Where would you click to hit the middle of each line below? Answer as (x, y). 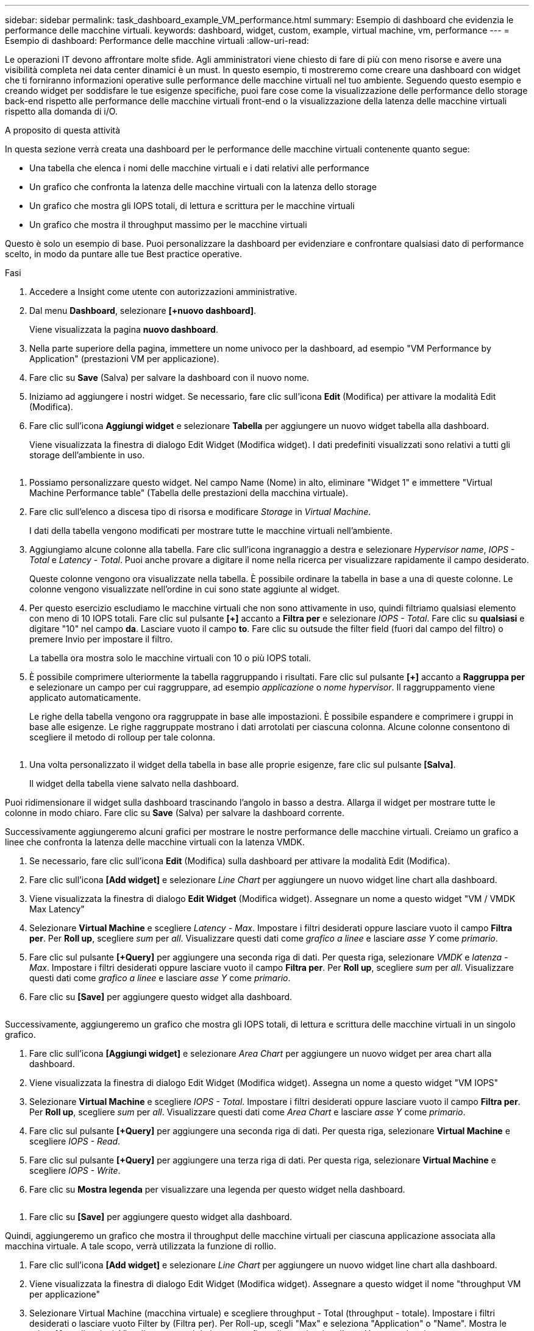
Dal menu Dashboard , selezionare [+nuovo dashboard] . (143, 311)
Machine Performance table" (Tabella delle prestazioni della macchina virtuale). (189, 493)
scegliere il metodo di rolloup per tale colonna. (122, 737)
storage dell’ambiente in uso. (87, 455)
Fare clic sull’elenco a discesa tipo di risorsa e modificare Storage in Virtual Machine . (200, 512)
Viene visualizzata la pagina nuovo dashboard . (124, 329)
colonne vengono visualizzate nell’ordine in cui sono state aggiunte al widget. (185, 589)
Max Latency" (57, 909)
